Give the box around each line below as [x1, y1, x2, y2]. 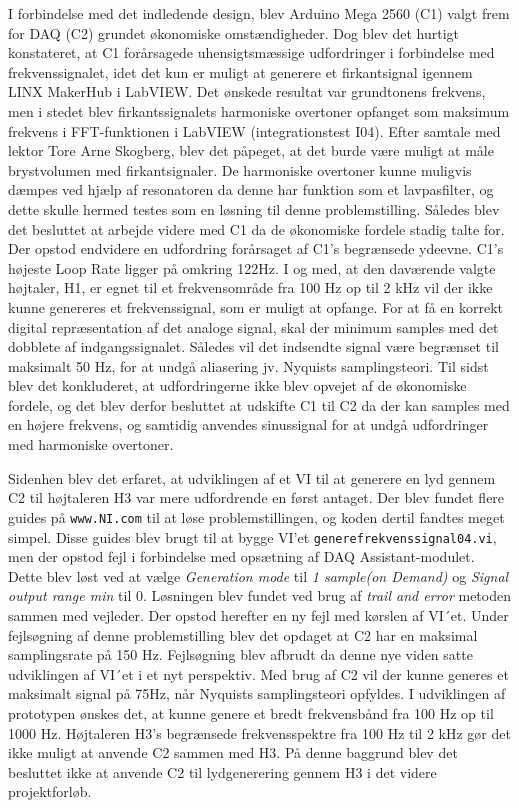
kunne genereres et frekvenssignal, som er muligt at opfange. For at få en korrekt [8, 296, 504, 317]
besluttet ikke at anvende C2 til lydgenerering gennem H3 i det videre [8, 761, 437, 782]
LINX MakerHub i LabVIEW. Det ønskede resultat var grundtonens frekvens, [8, 81, 486, 102]
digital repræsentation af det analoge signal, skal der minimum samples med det [8, 316, 499, 337]
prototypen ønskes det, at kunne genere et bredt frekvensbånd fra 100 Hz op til [8, 702, 494, 723]
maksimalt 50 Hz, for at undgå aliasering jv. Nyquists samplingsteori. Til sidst [8, 355, 489, 376]
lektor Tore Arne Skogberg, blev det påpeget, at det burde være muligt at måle [8, 140, 494, 161]
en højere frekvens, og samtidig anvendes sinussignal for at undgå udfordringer [8, 414, 489, 435]
